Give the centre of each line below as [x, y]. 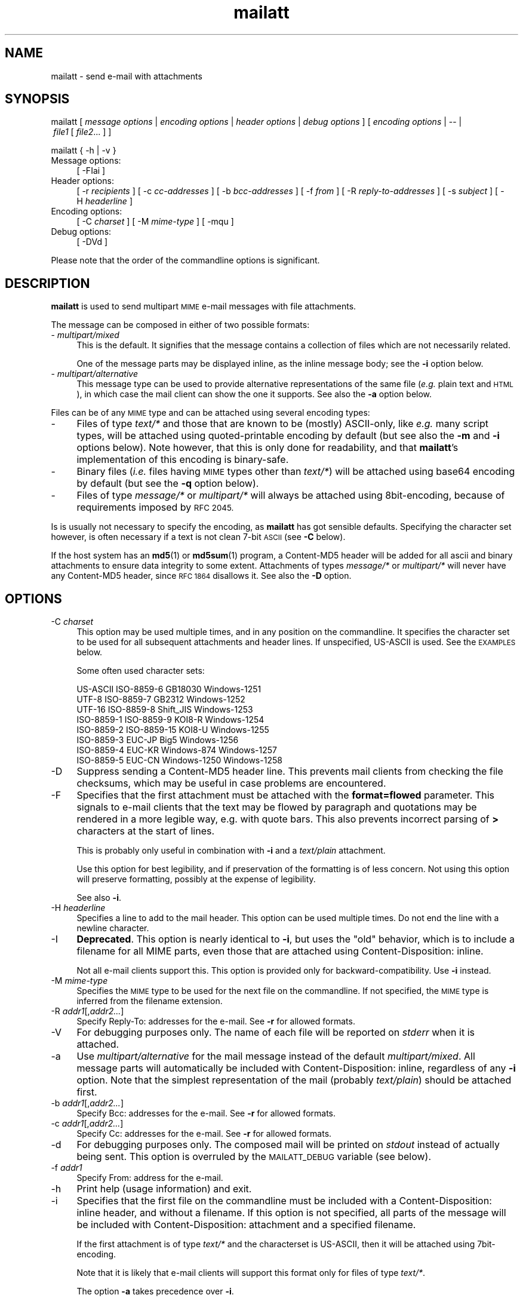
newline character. [113, 928]
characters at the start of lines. [146, 831]
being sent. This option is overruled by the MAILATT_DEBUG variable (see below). [254, 1157]
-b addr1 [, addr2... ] [87, 1103]
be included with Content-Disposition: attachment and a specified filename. [246, 1225]
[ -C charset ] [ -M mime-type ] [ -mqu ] [155, 222]
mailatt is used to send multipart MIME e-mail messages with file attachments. [204, 306]
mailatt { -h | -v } [84, 151]
